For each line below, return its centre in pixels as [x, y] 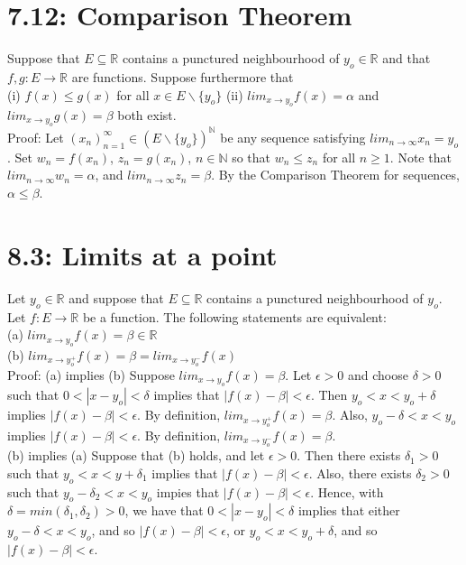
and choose [378, 374]
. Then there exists [349, 455]
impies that [188, 491]
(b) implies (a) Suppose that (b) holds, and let [136, 455]
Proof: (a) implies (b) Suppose [91, 374]
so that [251, 157]
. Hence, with [347, 491]
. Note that [420, 157]
